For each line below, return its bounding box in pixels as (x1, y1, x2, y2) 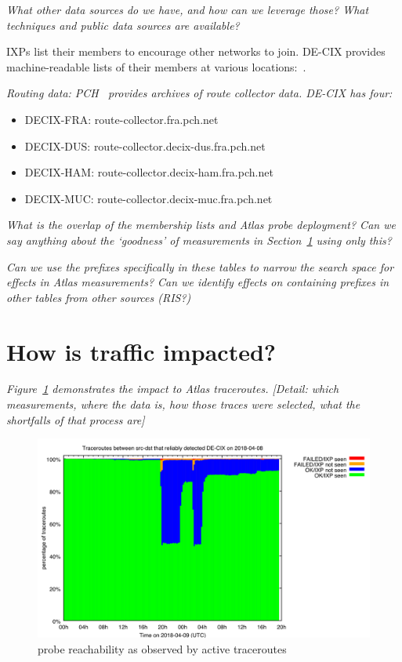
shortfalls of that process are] (6, 411, 145, 427)
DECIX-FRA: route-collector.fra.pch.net (24, 111, 219, 127)
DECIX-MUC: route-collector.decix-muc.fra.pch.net (24, 190, 273, 206)
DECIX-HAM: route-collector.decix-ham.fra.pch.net (24, 164, 273, 180)
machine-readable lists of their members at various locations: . (6, 58, 306, 75)
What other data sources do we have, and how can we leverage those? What (6, 2, 369, 17)
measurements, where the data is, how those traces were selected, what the (6, 396, 360, 413)
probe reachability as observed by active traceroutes (38, 641, 287, 657)
